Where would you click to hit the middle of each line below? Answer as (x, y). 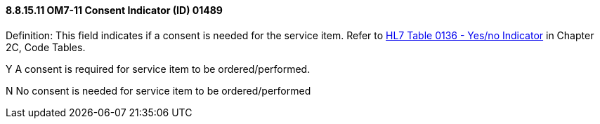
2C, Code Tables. (46, 47)
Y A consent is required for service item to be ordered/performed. (158, 69)
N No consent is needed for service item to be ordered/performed (158, 90)
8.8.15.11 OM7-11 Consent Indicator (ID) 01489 (114, 10)
